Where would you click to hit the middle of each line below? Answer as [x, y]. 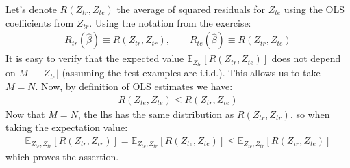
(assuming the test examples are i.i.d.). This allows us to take [191, 73]
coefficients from [40, 22]
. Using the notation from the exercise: [170, 22]
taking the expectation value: [67, 127]
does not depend [306, 58]
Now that [25, 114]
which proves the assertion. [62, 156]
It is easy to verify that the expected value [95, 58]
